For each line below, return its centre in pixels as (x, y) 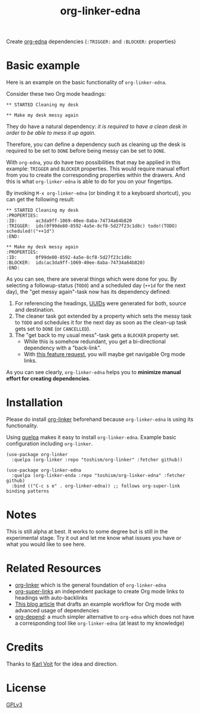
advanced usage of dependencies (57, 610)
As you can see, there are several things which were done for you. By (92, 279)
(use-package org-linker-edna (44, 470)
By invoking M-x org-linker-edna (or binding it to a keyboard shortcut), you (99, 193)
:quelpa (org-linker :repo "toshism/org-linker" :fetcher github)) (97, 460)
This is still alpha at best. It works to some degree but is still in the (87, 531)
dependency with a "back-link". (62, 348)
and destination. (35, 310)
